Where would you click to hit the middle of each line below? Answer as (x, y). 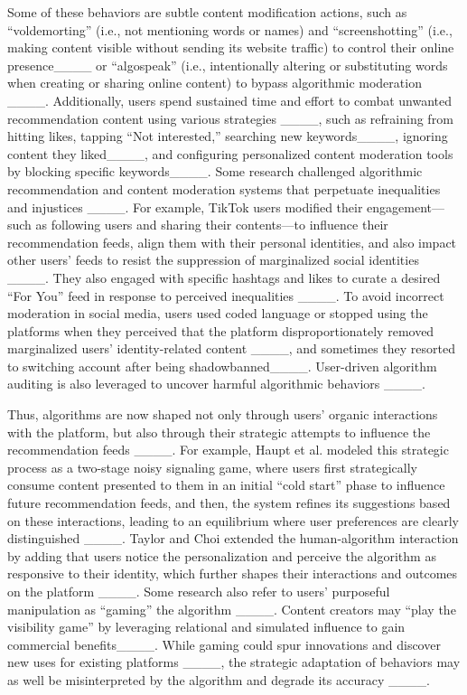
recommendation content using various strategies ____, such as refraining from (230, 118)
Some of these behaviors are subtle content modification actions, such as (207, 12)
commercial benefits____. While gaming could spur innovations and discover (224, 644)
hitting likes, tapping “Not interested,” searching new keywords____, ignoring (228, 136)
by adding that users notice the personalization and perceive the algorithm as (222, 555)
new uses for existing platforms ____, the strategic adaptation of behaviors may (234, 662)
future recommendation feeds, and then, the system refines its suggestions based (229, 503)
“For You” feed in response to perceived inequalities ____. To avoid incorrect (226, 295)
